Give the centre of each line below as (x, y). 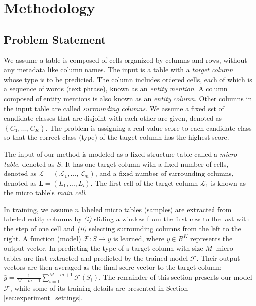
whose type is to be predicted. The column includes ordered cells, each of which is (128, 79)
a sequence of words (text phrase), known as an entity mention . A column (116, 89)
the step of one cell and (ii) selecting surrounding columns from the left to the (123, 229)
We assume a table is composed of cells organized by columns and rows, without (126, 60)
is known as (228, 183)
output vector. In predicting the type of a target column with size (104, 248)
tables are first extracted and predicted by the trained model (96, 257)
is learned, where (139, 238)
